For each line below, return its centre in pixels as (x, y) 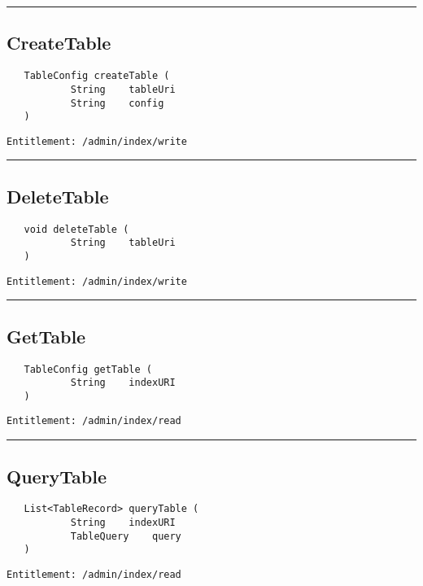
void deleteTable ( (76, 229)
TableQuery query (126, 536)
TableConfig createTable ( (97, 76)
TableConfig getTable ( (88, 369)
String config (117, 103)
